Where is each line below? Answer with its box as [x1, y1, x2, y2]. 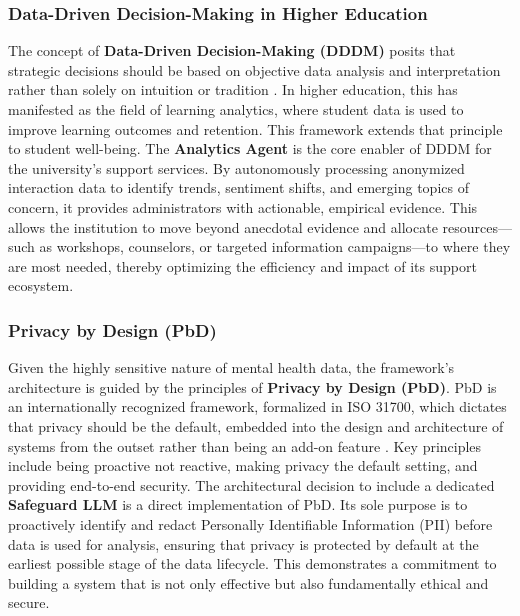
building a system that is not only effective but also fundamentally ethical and [8, 572, 489, 593]
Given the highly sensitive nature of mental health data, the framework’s [8, 357, 455, 378]
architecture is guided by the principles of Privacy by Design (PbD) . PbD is [8, 376, 497, 397]
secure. [8, 592, 50, 613]
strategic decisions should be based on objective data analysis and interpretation [8, 59, 501, 80]
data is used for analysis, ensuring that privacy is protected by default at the [8, 533, 479, 554]
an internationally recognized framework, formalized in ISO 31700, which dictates [8, 396, 507, 417]
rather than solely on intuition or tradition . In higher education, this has [8, 79, 458, 100]
